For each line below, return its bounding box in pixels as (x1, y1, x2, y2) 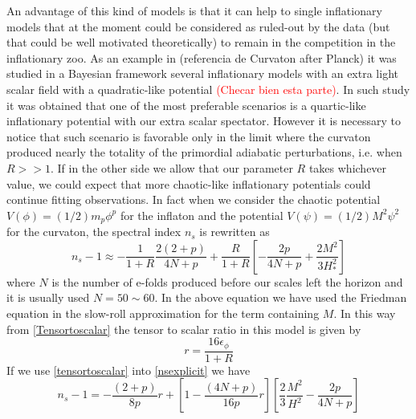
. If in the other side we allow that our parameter (50, 159, 293, 176)
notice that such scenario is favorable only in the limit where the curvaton (6, 128, 371, 144)
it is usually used (6, 289, 90, 306)
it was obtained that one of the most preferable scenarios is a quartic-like (6, 96, 366, 113)
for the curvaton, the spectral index (6, 223, 181, 240)
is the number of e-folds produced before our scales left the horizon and (51, 273, 403, 290)
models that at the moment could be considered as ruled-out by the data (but (6, 18, 390, 35)
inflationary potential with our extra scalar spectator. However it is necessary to (6, 112, 402, 129)
